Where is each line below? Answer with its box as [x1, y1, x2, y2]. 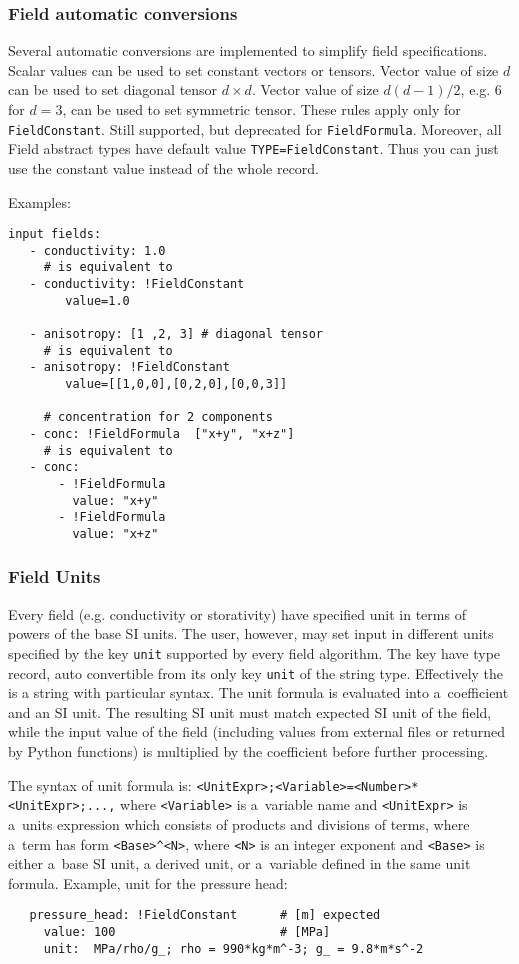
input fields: [8, 227, 102, 242]
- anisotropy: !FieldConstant [29, 360, 230, 375]
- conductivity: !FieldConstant [29, 277, 245, 292]
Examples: [8, 191, 71, 212]
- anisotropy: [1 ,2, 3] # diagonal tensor [29, 327, 323, 342]
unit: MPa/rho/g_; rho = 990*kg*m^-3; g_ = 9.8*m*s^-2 [43, 941, 424, 956]
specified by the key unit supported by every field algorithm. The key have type [8, 642, 501, 663]
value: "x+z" [72, 526, 159, 541]
